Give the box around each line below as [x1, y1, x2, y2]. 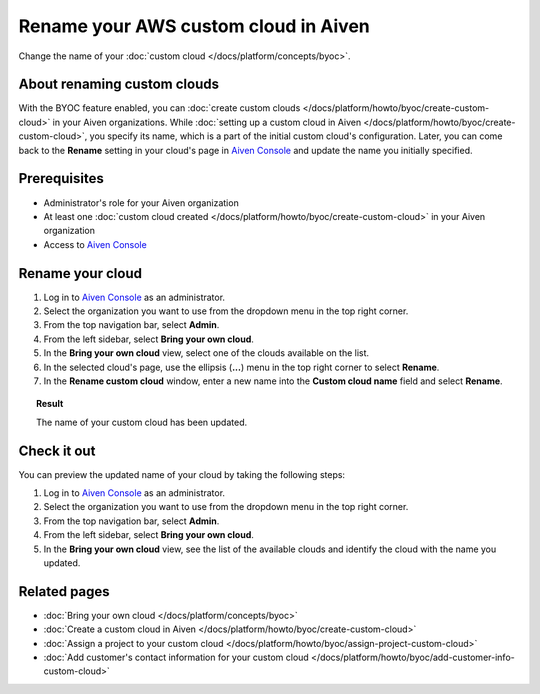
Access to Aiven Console [43, 238, 147, 250]
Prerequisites [18, 170, 104, 187]
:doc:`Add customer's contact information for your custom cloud [43, 651, 309, 664]
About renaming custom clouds [18, 76, 220, 93]
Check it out [18, 442, 96, 459]
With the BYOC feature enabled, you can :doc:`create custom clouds [18, 102, 301, 114]
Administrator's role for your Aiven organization [43, 196, 239, 209]
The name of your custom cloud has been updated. [36, 416, 248, 428]
